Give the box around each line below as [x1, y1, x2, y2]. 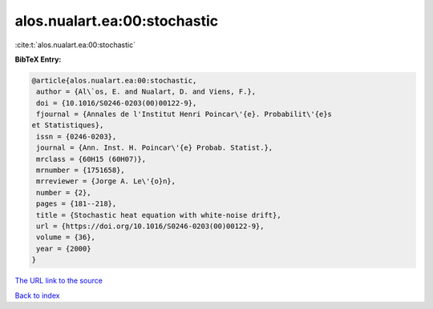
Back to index [14, 291, 60, 300]
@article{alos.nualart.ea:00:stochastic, [31, 76, 197, 85]
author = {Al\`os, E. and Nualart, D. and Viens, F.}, [36, 87, 257, 96]
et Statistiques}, [31, 121, 104, 130]
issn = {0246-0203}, [36, 132, 117, 141]
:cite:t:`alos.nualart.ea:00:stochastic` [14, 40, 136, 50]
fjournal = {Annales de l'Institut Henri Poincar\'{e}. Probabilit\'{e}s [36, 110, 333, 119]
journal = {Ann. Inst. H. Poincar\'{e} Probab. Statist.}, [36, 143, 273, 152]
